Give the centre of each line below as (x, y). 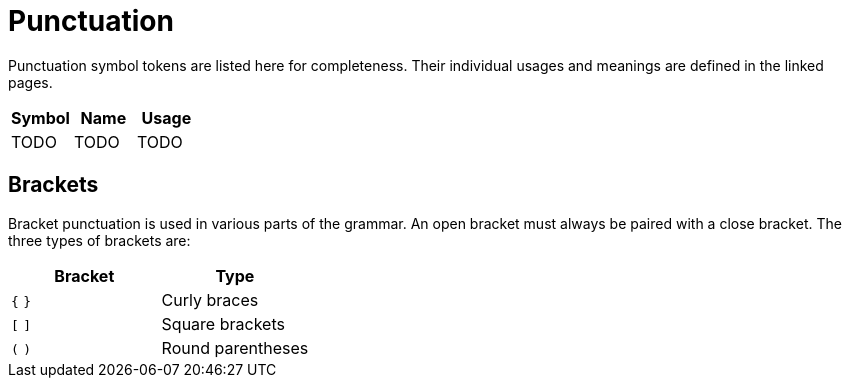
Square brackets (223, 323)
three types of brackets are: (99, 240)
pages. (30, 82)
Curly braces (210, 299)
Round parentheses (235, 347)
